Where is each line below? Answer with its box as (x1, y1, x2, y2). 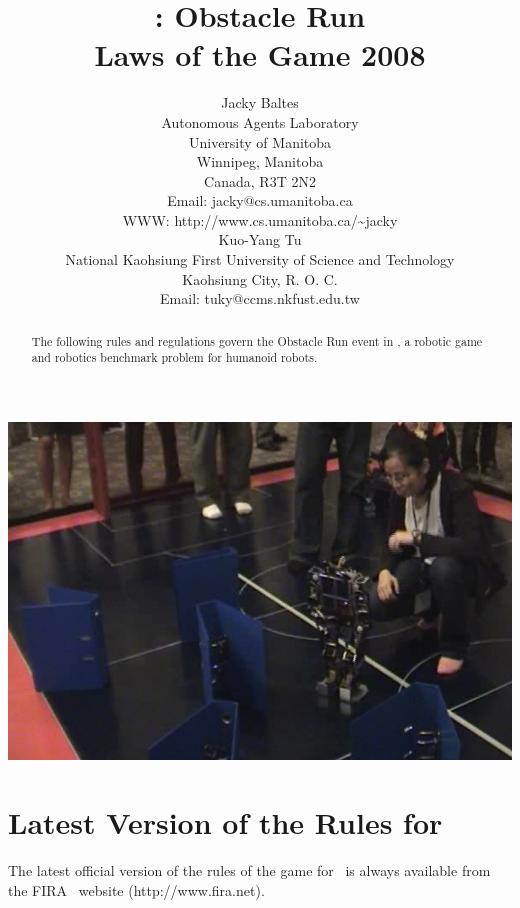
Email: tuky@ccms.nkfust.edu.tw (160, 288, 360, 309)
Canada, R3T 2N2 (204, 170, 316, 191)
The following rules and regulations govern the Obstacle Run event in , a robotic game (31, 332, 483, 349)
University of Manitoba (188, 131, 332, 152)
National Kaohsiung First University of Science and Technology (65, 249, 455, 270)
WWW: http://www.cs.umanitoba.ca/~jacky (122, 209, 398, 230)
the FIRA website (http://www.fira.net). (8, 879, 265, 900)
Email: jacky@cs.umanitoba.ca (167, 190, 353, 211)
